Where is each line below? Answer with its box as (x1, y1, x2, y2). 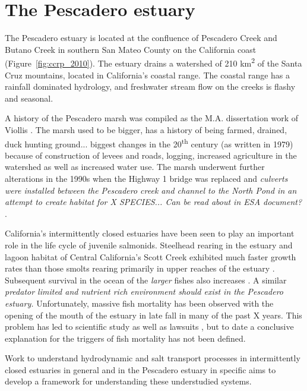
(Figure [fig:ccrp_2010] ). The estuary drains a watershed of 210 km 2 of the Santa (5, 55, 302, 69)
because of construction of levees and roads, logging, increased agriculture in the (5, 149, 297, 161)
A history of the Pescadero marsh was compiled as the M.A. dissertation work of (5, 112, 299, 124)
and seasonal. (5, 92, 53, 104)
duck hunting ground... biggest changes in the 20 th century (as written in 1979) (5, 135, 293, 150)
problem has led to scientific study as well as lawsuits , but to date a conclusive (5, 320, 294, 333)
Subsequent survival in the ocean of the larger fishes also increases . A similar (5, 273, 287, 286)
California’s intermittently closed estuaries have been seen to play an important (5, 227, 295, 239)
